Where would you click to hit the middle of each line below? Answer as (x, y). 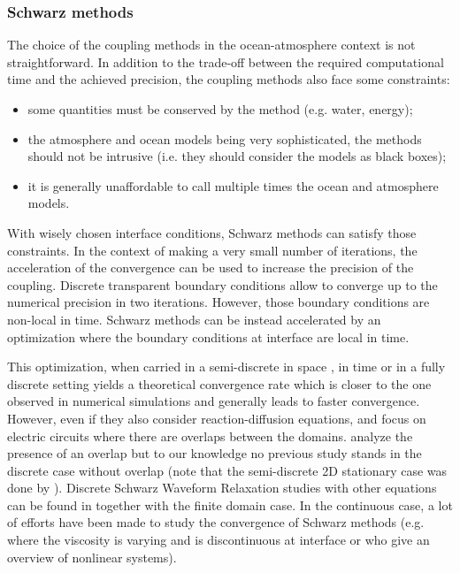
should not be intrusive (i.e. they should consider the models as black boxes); (237, 156)
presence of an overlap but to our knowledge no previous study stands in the (215, 453)
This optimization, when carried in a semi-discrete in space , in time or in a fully (226, 367)
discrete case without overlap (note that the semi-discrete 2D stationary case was (227, 470)
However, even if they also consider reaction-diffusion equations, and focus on (217, 418)
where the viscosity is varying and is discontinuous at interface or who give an (218, 540)
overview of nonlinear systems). (92, 557)
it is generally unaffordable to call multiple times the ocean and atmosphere (233, 185)
